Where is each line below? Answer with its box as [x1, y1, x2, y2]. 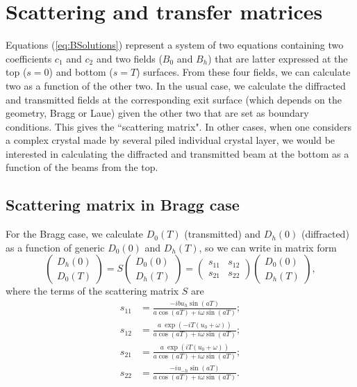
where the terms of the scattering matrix [6, 283, 179, 298]
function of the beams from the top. [6, 160, 158, 174]
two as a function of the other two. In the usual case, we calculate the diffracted [6, 78, 346, 92]
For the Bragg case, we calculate [6, 227, 144, 241]
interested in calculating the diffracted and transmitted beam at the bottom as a [6, 146, 349, 160]
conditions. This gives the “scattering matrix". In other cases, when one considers [6, 119, 351, 133]
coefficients [6, 51, 52, 65]
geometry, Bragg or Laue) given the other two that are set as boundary [6, 106, 309, 120]
